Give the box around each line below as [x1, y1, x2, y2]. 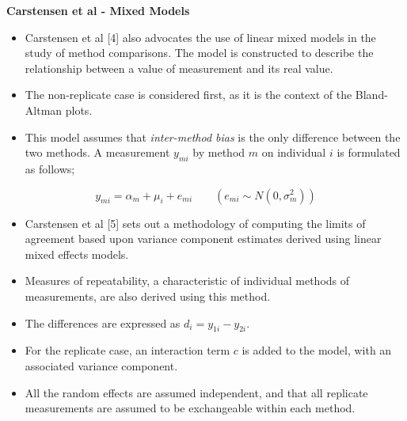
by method [192, 144, 245, 161]
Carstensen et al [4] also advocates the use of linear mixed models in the [25, 28, 376, 45]
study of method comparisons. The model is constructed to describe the [25, 44, 374, 61]
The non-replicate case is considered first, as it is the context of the [25, 86, 352, 103]
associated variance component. [25, 357, 178, 374]
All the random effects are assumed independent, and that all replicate [25, 384, 368, 400]
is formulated [337, 144, 401, 161]
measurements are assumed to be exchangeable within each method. [25, 400, 356, 416]
